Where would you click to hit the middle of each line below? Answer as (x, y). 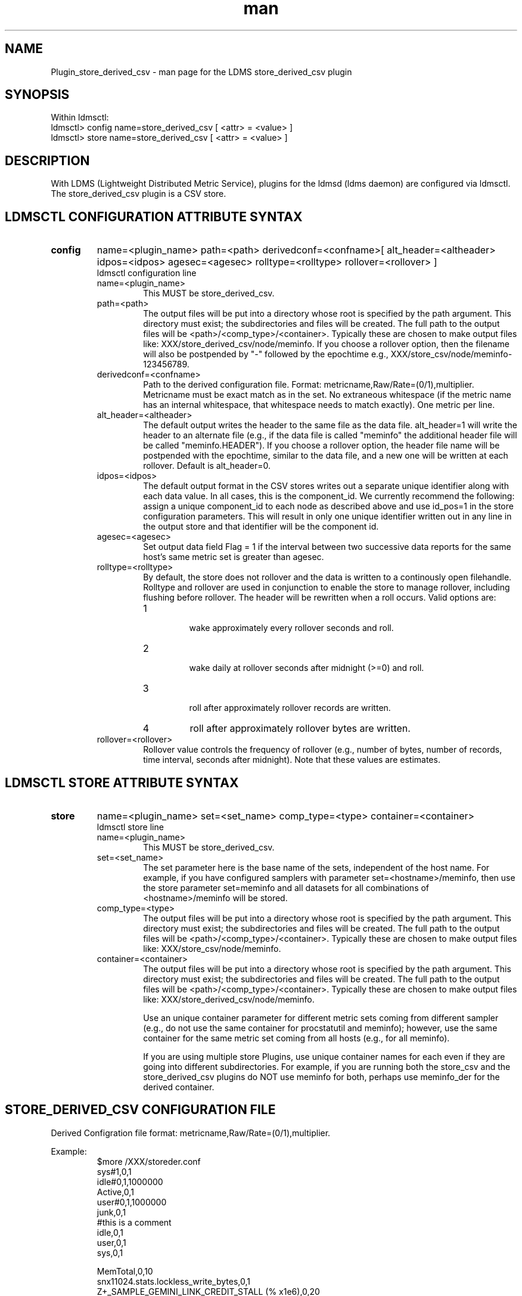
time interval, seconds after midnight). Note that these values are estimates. (292, 760)
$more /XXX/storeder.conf (149, 1161)
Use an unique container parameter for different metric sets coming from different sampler (321, 1017)
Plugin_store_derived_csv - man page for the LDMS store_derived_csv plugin (201, 72)
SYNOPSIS (37, 95)
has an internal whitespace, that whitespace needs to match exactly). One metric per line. (319, 405)
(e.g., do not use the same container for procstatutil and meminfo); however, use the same (320, 1028)
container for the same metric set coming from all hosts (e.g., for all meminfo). (296, 1038)
